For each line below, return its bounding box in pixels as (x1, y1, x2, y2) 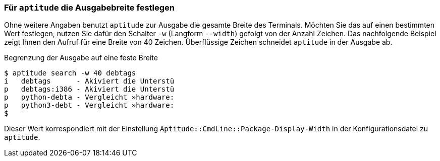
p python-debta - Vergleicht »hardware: (4, 93, 175, 102)
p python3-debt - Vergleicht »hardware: (4, 101, 175, 110)
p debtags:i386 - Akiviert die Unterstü (4, 85, 175, 94)
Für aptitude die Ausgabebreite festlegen (4, 3, 175, 13)
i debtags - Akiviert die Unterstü (4, 77, 175, 86)
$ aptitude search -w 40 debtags (4, 69, 136, 77)
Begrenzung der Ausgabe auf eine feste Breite (4, 53, 158, 62)
